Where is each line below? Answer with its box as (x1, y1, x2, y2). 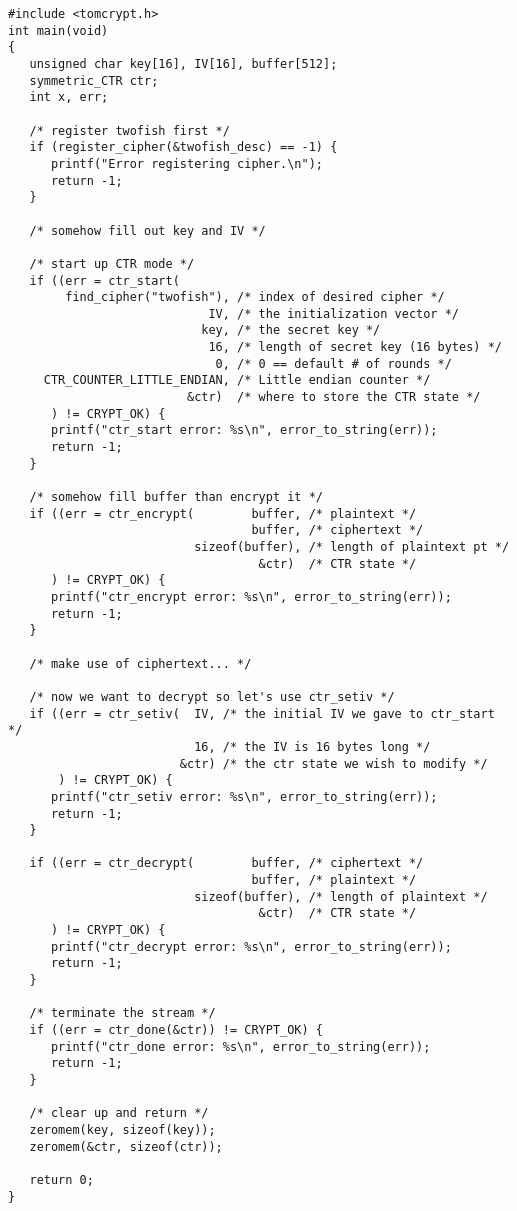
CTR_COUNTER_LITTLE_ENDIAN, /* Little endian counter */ (43, 373, 431, 388)
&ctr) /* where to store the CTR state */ (186, 390, 481, 405)
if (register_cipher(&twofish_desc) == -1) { (29, 140, 338, 155)
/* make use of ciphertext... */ (29, 656, 252, 671)
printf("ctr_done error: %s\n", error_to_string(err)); (50, 1039, 431, 1054)
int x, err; (29, 90, 109, 105)
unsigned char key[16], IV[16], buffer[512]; (29, 56, 338, 71)
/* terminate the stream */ (29, 1006, 216, 1021)
